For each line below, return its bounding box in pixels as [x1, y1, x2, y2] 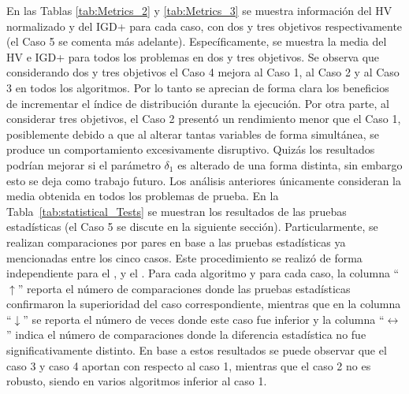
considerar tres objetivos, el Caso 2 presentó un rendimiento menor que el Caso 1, [6, 110, 401, 127]
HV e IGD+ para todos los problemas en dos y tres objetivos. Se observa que [6, 48, 380, 65]
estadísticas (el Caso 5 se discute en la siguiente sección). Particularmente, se [6, 218, 378, 235]
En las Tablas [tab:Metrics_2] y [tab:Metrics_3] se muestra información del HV [6, 2, 392, 18]
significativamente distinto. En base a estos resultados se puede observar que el [6, 342, 387, 359]
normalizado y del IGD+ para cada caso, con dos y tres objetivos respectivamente [6, 17, 403, 34]
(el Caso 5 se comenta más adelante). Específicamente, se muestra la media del [6, 33, 387, 50]
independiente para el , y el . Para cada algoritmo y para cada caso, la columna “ [6, 265, 400, 281]
